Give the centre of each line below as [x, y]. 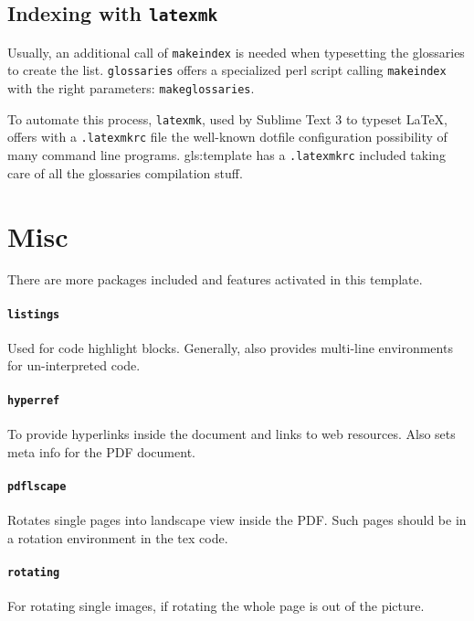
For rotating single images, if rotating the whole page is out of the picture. [216, 606]
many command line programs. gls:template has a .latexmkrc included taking [226, 155]
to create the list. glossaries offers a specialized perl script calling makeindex [227, 70]
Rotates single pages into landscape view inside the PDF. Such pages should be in [237, 519]
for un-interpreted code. [74, 365]
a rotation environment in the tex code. [118, 537]
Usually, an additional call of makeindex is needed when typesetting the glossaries [236, 52]
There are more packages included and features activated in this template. [215, 279]
